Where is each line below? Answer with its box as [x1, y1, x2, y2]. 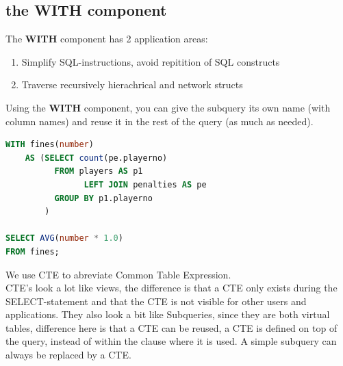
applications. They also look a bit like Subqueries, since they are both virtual [5, 307, 330, 322]
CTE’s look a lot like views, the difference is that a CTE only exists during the [5, 280, 338, 295]
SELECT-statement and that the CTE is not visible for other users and [5, 293, 307, 308]
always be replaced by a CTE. [5, 348, 131, 362]
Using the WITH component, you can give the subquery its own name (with [5, 100, 331, 114]
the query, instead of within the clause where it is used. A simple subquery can [5, 334, 337, 348]
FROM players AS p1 [54, 166, 143, 177]
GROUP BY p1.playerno [54, 193, 153, 203]
